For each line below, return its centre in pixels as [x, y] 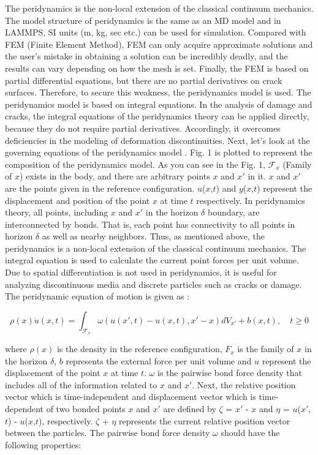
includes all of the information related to [81, 384]
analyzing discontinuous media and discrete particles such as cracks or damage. [153, 284]
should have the [250, 433]
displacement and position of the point [78, 200]
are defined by [190, 409]
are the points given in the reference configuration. [100, 188]
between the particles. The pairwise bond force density [108, 433]
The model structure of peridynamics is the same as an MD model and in [143, 20]
